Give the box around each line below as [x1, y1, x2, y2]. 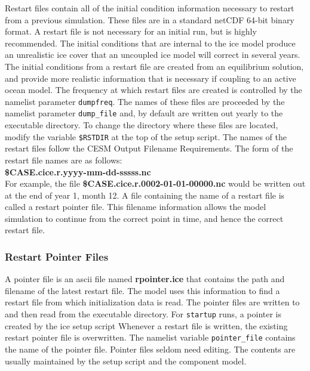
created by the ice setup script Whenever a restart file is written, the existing [5, 319, 288, 332]
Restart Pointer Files [5, 249, 109, 264]
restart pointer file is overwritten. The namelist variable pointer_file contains [5, 331, 296, 344]
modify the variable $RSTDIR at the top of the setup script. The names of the [5, 130, 287, 143]
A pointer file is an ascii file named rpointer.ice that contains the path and [5, 273, 285, 285]
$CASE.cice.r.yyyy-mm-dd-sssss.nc [5, 165, 151, 178]
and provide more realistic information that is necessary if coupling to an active [5, 72, 296, 84]
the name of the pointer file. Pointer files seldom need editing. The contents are [5, 342, 296, 355]
